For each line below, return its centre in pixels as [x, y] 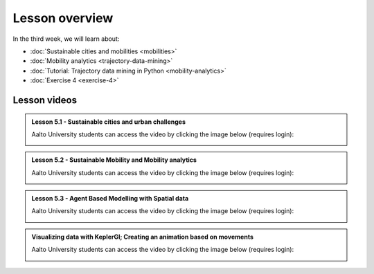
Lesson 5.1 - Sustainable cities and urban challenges [109, 122]
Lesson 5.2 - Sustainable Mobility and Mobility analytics [114, 160]
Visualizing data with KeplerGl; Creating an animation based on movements [143, 237]
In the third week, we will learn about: [66, 39]
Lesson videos [45, 100]
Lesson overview [63, 18]
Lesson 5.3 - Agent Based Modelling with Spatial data [110, 199]
